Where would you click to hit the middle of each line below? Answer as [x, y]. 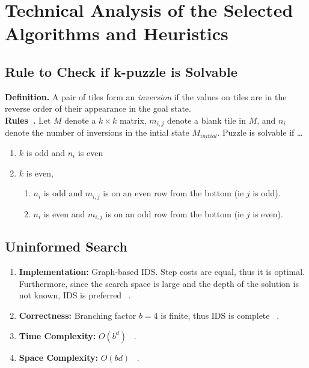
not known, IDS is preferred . [75, 295]
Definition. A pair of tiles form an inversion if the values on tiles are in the [146, 96]
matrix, [133, 120]
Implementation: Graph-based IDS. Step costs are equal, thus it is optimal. [162, 272]
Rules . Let [28, 120]
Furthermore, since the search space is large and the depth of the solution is [159, 283]
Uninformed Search [66, 246]
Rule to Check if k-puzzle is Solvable [121, 71]
